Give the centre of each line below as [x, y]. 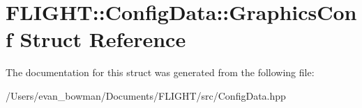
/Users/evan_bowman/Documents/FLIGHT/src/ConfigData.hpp [146, 95]
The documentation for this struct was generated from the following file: [160, 72]
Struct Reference [103, 39]
